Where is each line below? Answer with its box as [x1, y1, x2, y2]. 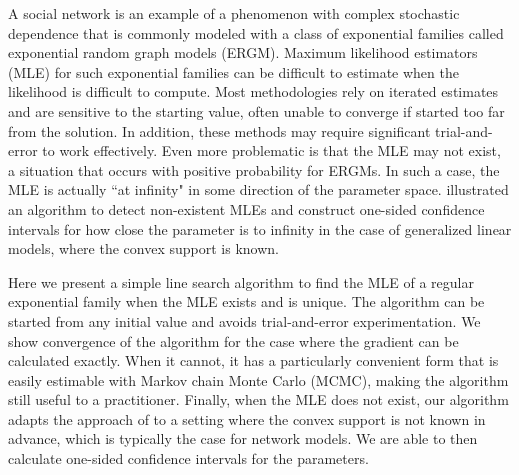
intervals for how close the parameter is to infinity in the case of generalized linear [8, 218, 512, 239]
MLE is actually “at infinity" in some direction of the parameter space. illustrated [8, 179, 509, 200]
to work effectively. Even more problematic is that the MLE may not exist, [42, 140, 501, 161]
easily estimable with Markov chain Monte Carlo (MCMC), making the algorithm [8, 369, 509, 390]
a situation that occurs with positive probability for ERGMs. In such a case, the [8, 159, 500, 180]
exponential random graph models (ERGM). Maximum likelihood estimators [8, 42, 478, 63]
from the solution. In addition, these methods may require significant [8, 120, 431, 141]
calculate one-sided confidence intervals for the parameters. [8, 448, 369, 469]
